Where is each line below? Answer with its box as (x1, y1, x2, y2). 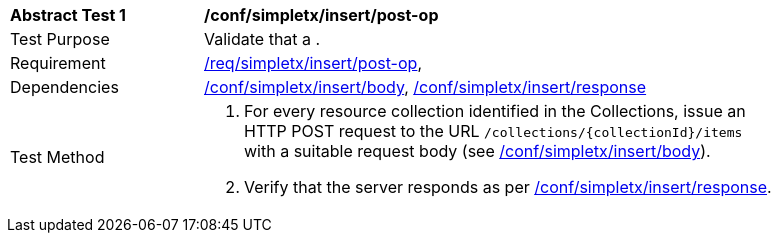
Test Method (10, 147, 105, 167)
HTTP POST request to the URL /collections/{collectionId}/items (244, 121, 743, 141)
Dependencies (10, 77, 119, 97)
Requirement (10, 53, 106, 73)
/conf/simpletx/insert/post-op (204, 5, 439, 25)
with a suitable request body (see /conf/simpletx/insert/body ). (244, 141, 711, 161)
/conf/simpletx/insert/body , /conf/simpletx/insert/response (204, 77, 647, 97)
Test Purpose (10, 29, 110, 49)
